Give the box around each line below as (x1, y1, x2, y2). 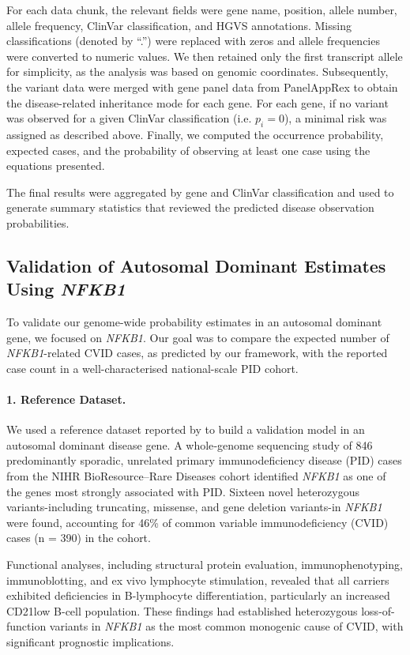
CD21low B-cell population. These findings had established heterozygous (6, 602, 358, 619)
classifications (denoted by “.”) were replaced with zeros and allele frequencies (6, 32, 380, 49)
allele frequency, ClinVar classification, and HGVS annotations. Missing (6, 17, 352, 33)
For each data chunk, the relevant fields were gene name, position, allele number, (6, 2, 397, 17)
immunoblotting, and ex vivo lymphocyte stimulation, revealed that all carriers (6, 571, 389, 588)
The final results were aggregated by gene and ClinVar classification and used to (6, 183, 394, 200)
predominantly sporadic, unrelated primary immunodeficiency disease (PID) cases (6, 452, 402, 469)
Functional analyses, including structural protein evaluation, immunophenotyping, (6, 556, 403, 573)
